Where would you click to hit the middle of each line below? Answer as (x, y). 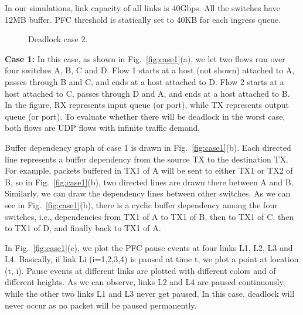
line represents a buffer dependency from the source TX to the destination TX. (147, 159)
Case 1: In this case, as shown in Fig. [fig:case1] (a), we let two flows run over (145, 58)
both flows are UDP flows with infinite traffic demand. (103, 128)
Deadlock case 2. (58, 39)
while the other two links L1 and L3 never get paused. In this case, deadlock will (150, 294)
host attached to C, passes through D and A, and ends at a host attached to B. (147, 93)
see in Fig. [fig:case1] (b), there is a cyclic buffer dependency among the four (141, 204)
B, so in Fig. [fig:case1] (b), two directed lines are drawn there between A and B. (149, 182)
